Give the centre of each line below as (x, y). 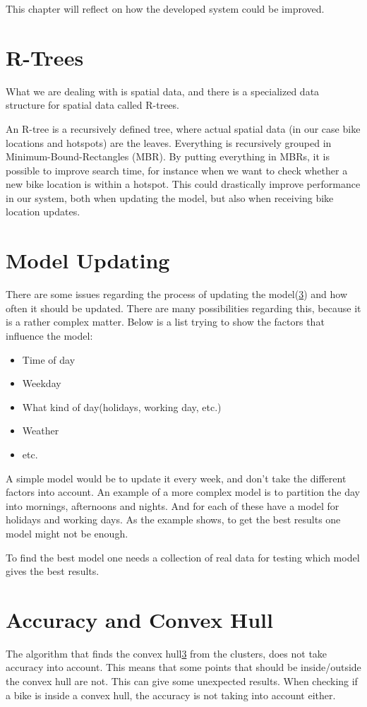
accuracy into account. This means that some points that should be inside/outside (183, 667)
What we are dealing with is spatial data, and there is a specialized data (163, 91)
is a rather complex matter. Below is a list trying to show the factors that (165, 322)
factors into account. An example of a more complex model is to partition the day (183, 492)
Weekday (42, 383)
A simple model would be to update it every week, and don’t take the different (176, 478)
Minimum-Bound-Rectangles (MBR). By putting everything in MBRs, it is (168, 156)
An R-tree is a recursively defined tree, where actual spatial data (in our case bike (183, 128)
